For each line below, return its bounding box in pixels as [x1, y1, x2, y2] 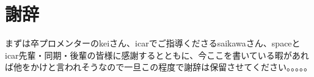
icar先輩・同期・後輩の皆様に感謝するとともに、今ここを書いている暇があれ [5, 48, 309, 61]
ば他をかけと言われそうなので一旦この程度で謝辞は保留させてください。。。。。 [5, 61, 312, 73]
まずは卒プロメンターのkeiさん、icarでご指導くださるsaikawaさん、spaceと [5, 37, 301, 50]
